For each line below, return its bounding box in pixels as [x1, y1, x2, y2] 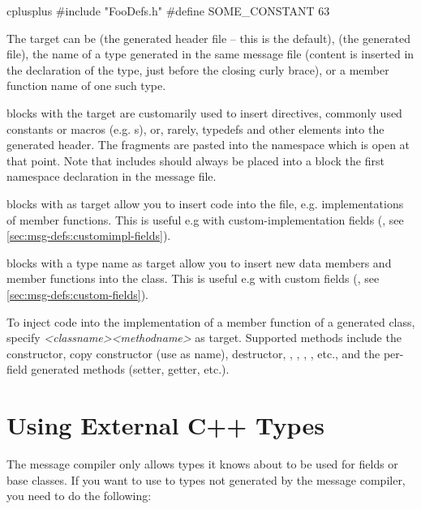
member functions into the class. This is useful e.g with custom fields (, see [6, 270, 380, 287]
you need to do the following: [6, 487, 152, 504]
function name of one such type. [6, 77, 166, 94]
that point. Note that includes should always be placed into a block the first [6, 152, 384, 169]
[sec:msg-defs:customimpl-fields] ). [6, 227, 171, 244]
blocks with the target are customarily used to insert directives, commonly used [6, 104, 402, 121]
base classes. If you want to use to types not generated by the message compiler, [6, 471, 406, 488]
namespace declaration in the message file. [6, 168, 217, 185]
